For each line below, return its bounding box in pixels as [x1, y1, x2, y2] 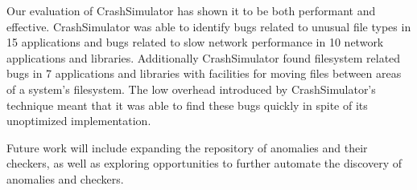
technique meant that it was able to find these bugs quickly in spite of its [6, 96, 368, 113]
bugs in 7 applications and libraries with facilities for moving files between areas [6, 65, 402, 82]
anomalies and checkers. [6, 170, 124, 187]
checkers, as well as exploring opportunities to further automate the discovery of [6, 155, 402, 172]
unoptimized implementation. [6, 112, 151, 129]
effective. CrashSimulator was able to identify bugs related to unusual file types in [6, 18, 411, 34]
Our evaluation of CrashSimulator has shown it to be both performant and [6, 2, 376, 18]
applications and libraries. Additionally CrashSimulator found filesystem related [6, 49, 401, 66]
